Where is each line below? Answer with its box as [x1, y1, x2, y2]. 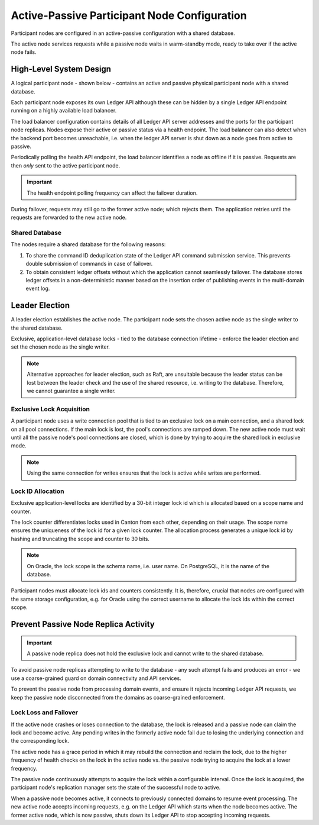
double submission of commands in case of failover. [25, 260, 153, 268]
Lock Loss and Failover [11, 708, 78, 717]
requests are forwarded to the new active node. [11, 214, 127, 221]
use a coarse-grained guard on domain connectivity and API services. [11, 675, 181, 682]
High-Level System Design [11, 64, 112, 74]
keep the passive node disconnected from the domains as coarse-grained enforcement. [11, 694, 226, 701]
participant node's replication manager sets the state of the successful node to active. [11, 784, 221, 791]
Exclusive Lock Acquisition [11, 405, 90, 413]
